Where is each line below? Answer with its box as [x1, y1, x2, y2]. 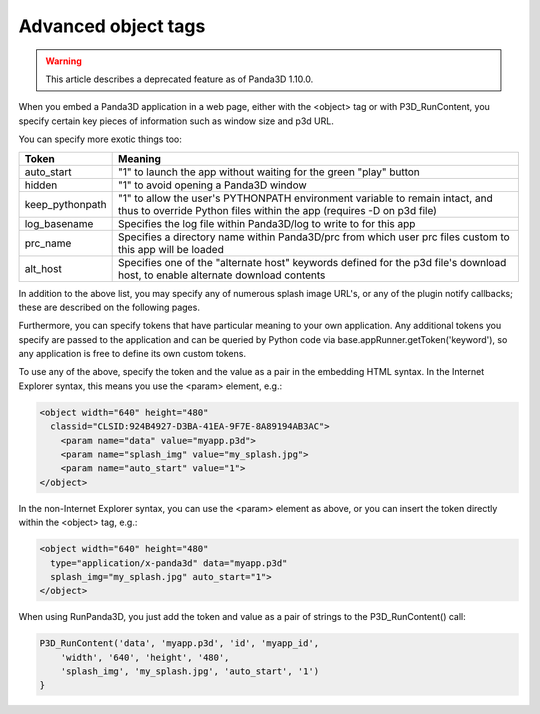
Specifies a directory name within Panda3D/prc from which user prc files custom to [118, 230, 510, 244]
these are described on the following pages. [18, 301, 200, 313]
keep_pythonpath [24, 197, 107, 211]
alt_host [24, 261, 62, 275]
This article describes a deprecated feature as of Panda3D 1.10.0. [45, 73, 314, 85]
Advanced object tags [18, 15, 206, 37]
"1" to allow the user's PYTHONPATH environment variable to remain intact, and [118, 191, 494, 205]
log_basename [24, 216, 94, 230]
